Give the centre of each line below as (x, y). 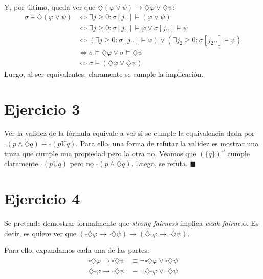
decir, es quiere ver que (40, 233)
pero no (82, 163)
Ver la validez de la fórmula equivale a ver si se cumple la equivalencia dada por (129, 133)
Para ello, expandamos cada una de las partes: (77, 250)
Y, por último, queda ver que (50, 7)
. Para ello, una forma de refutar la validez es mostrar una (167, 143)
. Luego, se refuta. (159, 163)
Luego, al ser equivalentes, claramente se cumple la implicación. (104, 73)
